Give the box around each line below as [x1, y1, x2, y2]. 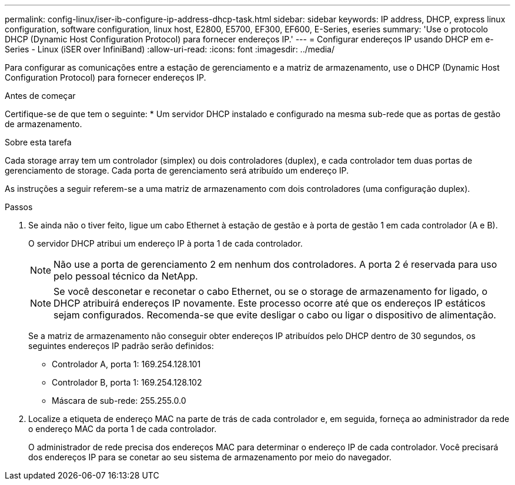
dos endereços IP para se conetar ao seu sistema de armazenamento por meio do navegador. [28, 452, 392, 462]
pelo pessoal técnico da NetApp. [53, 270, 198, 282]
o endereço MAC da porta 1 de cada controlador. [28, 424, 217, 434]
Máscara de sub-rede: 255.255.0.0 [52, 396, 186, 406]
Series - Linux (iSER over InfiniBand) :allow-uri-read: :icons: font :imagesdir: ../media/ [5, 44, 335, 54]
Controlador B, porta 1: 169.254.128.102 [52, 377, 202, 387]
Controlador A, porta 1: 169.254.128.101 [52, 359, 201, 369]
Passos [5, 202, 33, 212]
